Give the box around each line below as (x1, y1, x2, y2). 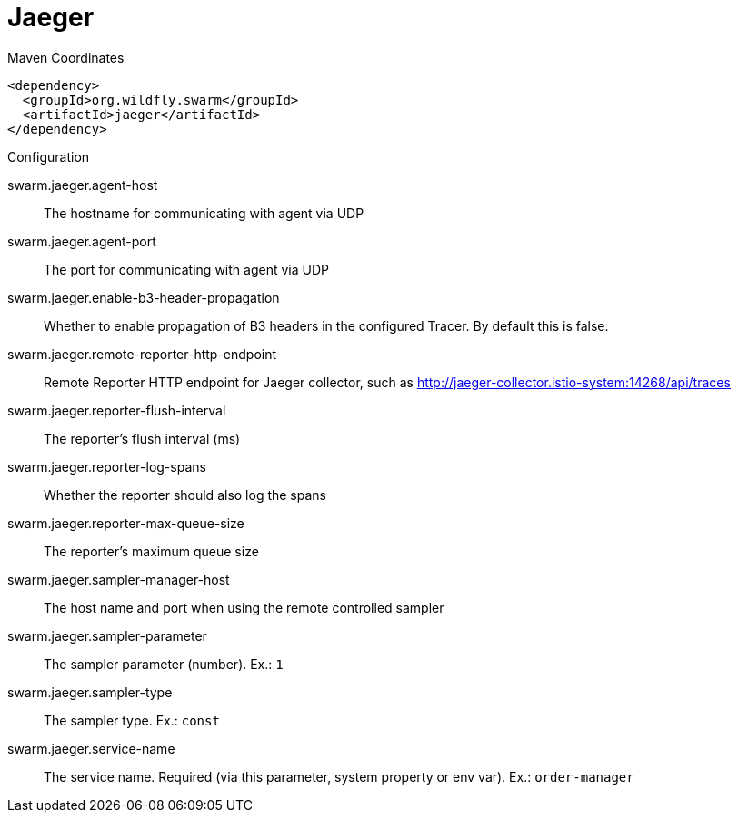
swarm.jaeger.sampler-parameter (7, 627, 207, 644)
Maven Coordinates (7, 49, 125, 65)
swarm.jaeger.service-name (7, 740, 175, 756)
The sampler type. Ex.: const (44, 712, 220, 728)
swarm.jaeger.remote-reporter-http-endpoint (7, 345, 277, 362)
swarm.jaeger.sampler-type (7, 684, 173, 700)
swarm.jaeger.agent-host (7, 176, 158, 193)
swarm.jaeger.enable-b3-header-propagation (7, 289, 280, 305)
